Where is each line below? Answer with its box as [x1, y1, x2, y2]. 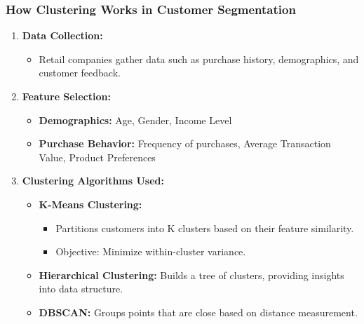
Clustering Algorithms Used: [22, 173, 164, 188]
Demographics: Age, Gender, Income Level [39, 112, 232, 127]
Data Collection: [22, 28, 103, 43]
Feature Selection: [22, 89, 111, 103]
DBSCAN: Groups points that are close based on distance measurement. [39, 304, 358, 319]
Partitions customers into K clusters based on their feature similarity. [55, 220, 354, 235]
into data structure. [39, 281, 123, 296]
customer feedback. [39, 65, 121, 80]
